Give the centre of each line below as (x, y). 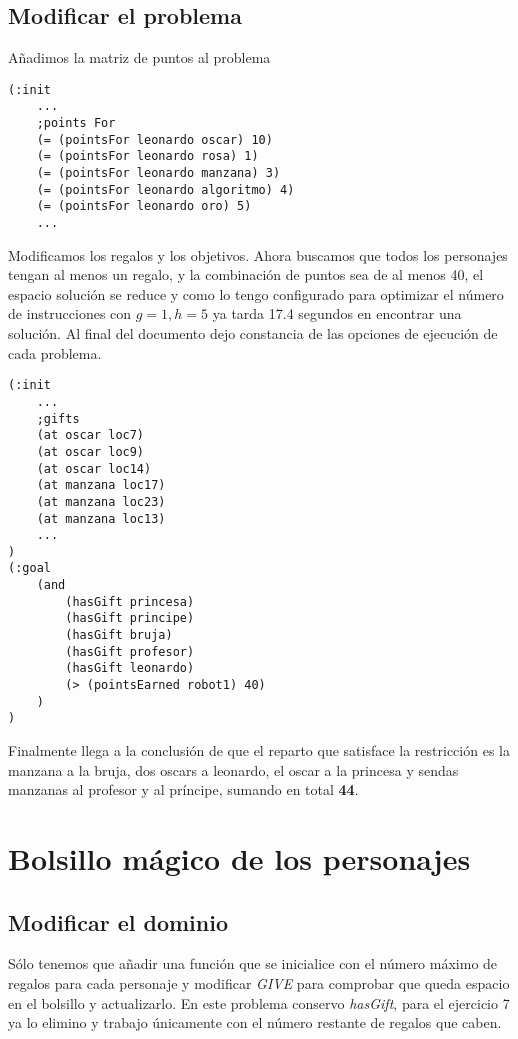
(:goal (29, 568)
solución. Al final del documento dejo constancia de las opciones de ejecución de (253, 333)
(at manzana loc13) (101, 518)
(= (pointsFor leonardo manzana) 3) (158, 173)
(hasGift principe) (130, 618)
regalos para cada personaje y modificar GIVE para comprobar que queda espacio (259, 983)
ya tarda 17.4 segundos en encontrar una (337, 313)
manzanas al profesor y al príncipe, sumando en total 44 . (183, 789)
